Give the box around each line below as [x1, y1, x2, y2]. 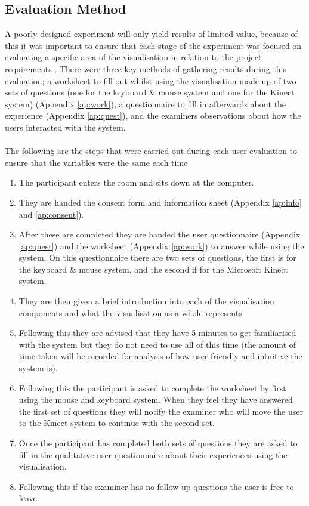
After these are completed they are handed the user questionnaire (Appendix [18, 228, 301, 240]
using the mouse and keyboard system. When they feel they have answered [18, 393, 293, 406]
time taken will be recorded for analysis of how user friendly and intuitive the [18, 350, 302, 362]
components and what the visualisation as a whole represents [18, 306, 242, 319]
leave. [18, 492, 39, 504]
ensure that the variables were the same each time [5, 156, 188, 168]
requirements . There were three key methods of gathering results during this [5, 62, 287, 75]
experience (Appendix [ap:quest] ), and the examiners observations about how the [5, 109, 301, 122]
